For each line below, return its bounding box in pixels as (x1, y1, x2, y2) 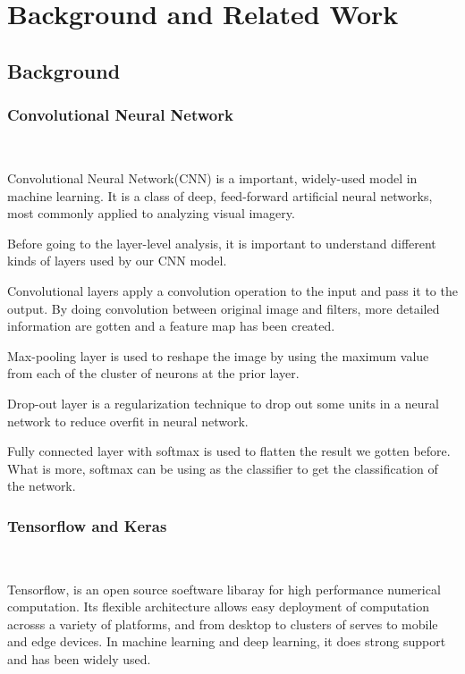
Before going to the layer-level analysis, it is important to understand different (7, 233, 436, 252)
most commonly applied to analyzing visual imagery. (7, 204, 295, 223)
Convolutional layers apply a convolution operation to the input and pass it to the (7, 281, 458, 299)
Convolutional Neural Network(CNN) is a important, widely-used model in (7, 168, 418, 187)
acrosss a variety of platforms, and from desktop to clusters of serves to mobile (7, 614, 438, 633)
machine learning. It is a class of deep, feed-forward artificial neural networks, (7, 186, 433, 205)
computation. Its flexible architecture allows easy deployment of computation (7, 597, 430, 616)
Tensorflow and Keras (7, 514, 167, 536)
